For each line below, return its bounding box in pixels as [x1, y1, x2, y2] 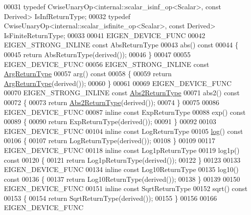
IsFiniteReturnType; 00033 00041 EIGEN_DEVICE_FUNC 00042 [4, 30, 205, 40]
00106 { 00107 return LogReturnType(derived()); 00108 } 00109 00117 [4, 135, 215, 146]
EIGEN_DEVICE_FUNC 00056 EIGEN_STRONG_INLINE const [4, 59, 209, 69]
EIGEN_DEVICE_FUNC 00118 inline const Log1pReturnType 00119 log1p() [4, 145, 240, 155]
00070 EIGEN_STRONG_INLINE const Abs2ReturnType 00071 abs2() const [4, 87, 240, 98]
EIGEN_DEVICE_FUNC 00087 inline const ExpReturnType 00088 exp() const [4, 107, 246, 117]
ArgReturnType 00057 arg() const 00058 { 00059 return [4, 68, 172, 79]
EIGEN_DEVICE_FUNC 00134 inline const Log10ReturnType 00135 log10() [4, 164, 239, 174]
